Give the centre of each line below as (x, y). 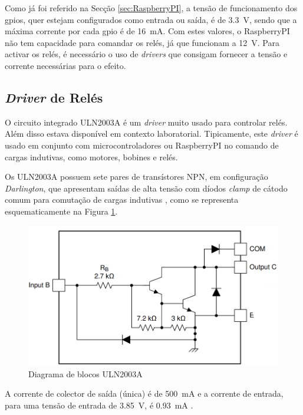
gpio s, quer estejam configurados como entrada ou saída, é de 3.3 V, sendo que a (151, 19)
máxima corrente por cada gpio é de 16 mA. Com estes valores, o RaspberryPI (147, 31)
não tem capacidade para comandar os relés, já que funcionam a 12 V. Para (142, 42)
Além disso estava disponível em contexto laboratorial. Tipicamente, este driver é (151, 134)
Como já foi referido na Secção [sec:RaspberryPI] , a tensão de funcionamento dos (151, 8)
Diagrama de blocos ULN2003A (85, 373)
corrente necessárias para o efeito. (65, 65)
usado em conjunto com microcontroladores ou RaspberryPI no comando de (142, 145)
